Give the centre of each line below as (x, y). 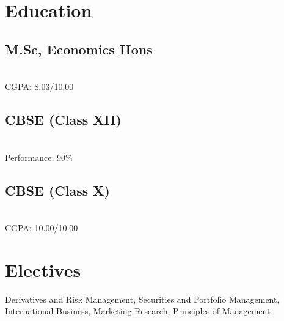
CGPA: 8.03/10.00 (39, 87)
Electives (43, 269)
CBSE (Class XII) (63, 120)
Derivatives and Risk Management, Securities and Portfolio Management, (142, 299)
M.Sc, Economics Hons (79, 49)
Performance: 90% (39, 157)
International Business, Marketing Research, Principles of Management (138, 311)
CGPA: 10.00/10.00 (42, 227)
